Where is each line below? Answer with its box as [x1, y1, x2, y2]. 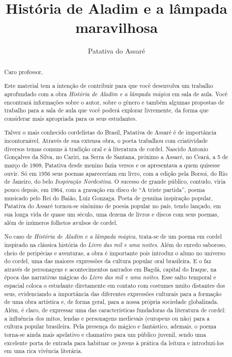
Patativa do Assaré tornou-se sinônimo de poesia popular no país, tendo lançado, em [4, 202, 221, 210]
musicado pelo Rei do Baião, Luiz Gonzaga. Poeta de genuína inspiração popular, [4, 193, 213, 202]
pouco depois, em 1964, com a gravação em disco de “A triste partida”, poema [4, 186, 205, 194]
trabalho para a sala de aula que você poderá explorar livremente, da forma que [4, 106, 209, 114]
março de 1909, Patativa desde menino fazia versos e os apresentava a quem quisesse [4, 161, 220, 169]
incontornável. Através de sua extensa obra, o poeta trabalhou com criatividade [4, 137, 208, 145]
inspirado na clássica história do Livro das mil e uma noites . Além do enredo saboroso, [4, 240, 227, 248]
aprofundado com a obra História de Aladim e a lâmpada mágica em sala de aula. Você [4, 89, 228, 98]
